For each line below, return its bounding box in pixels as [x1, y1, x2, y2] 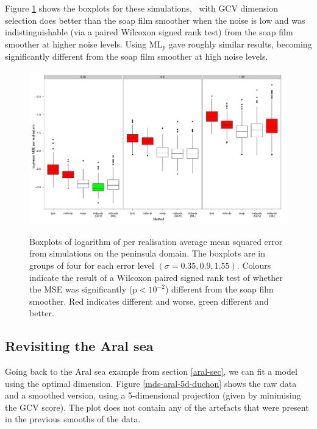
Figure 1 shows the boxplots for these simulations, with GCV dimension [5, 2, 279, 14]
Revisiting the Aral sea [5, 336, 154, 355]
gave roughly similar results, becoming [168, 37, 312, 50]
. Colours [237, 258, 271, 271]
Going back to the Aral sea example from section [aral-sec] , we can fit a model [5, 365, 297, 378]
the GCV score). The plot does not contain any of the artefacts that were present [5, 400, 309, 413]
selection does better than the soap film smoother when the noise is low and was [5, 13, 305, 26]
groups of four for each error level [29, 258, 154, 271]
